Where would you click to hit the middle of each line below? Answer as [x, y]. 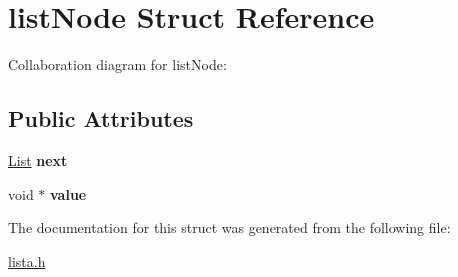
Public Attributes [101, 118]
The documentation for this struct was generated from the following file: [229, 227]
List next [38, 159]
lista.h [27, 260]
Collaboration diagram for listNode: [117, 64]
